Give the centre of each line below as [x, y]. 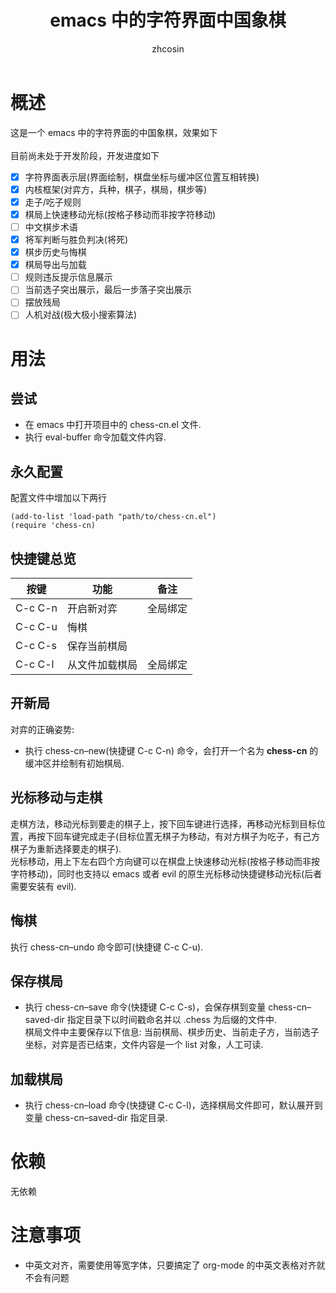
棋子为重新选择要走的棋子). [66, 848]
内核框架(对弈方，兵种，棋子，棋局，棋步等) [115, 189]
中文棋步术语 [51, 227]
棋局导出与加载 [55, 265]
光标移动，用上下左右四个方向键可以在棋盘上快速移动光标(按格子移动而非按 [165, 861]
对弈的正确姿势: [42, 729]
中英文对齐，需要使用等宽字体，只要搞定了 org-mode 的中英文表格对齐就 [175, 1265]
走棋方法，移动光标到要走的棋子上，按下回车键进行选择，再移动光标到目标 [163, 823]
